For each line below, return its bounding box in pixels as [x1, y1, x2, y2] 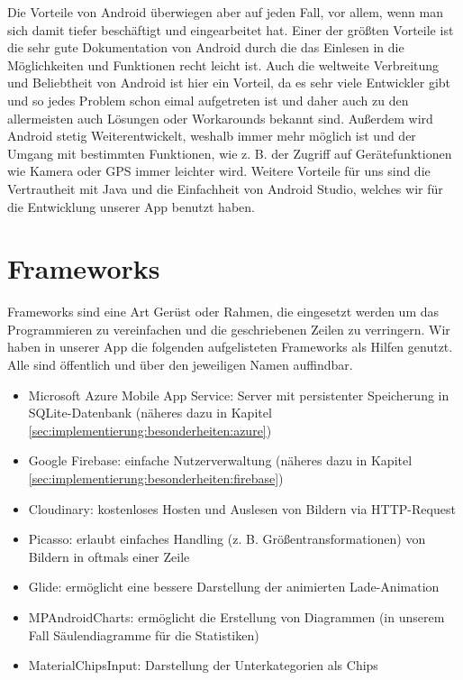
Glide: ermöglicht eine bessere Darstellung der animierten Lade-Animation [28, 577, 440, 596]
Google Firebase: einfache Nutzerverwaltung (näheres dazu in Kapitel [28, 451, 413, 470]
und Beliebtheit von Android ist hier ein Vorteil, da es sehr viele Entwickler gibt [7, 73, 450, 92]
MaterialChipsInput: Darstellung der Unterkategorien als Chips [28, 656, 378, 675]
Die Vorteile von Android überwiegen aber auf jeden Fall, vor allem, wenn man [7, 3, 444, 21]
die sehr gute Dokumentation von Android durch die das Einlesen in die [7, 38, 404, 57]
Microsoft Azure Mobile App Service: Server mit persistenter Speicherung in [28, 385, 449, 404]
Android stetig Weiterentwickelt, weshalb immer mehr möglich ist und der [7, 126, 416, 145]
